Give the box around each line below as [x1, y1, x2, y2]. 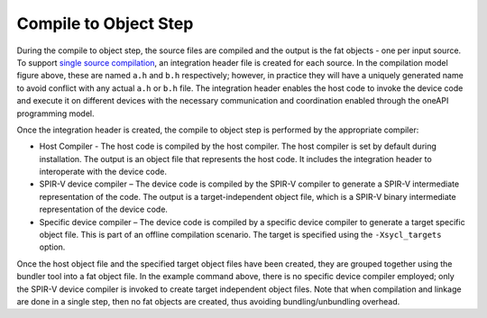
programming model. [16, 108, 95, 119]
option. [39, 241, 66, 252]
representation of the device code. [39, 204, 169, 215]
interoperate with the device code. [39, 167, 167, 177]
